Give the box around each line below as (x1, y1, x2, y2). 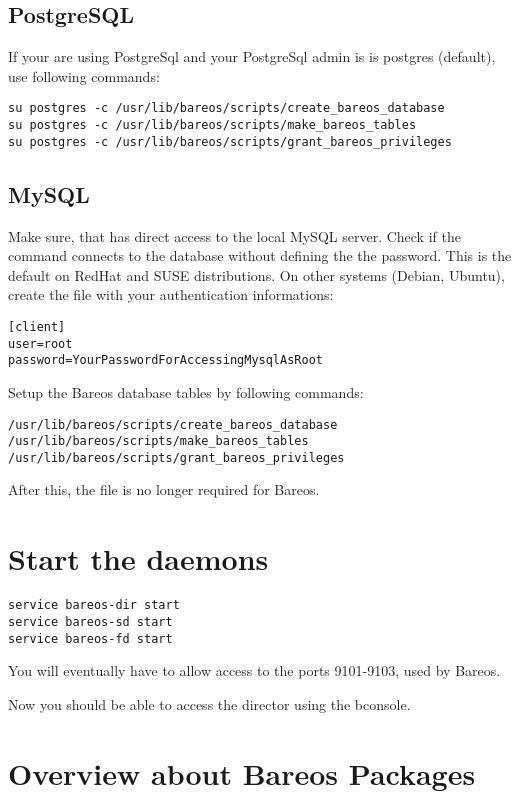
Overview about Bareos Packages (8, 752, 476, 793)
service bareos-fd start (8, 631, 173, 646)
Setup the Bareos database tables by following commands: (8, 381, 364, 402)
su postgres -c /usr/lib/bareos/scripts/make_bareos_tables (8, 118, 417, 133)
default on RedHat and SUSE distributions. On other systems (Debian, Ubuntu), (8, 264, 505, 285)
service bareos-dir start (8, 598, 180, 613)
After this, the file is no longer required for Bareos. (8, 479, 320, 500)
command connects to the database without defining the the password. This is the (8, 245, 512, 266)
